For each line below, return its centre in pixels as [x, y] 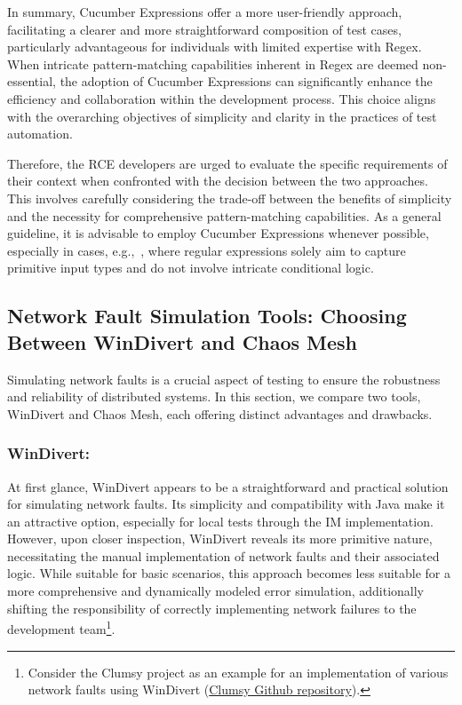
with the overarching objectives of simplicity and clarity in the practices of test [222, 116]
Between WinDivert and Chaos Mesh [183, 341]
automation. [40, 134]
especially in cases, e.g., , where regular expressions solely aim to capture [207, 250]
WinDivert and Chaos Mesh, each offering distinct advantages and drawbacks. [220, 413]
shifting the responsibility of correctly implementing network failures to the [212, 608]
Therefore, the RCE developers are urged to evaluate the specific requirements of [227, 163]
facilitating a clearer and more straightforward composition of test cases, [204, 29]
